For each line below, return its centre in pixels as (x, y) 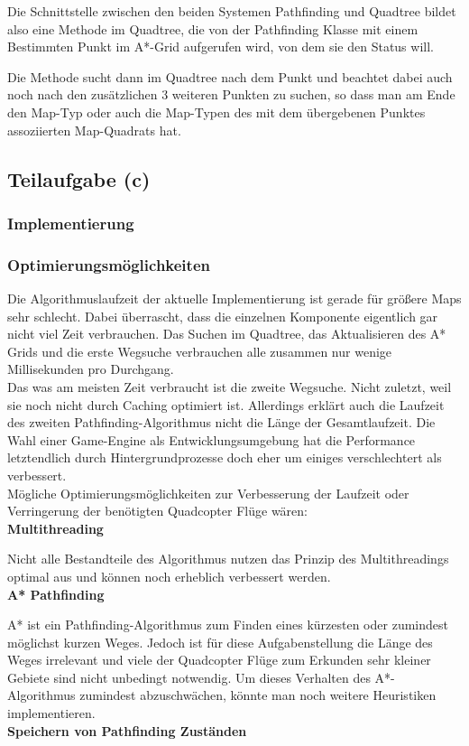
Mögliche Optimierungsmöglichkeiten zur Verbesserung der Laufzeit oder (208, 493)
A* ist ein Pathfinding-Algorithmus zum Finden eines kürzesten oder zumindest (228, 625)
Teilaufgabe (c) (79, 178)
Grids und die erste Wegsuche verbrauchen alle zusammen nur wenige (200, 351)
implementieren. (51, 713)
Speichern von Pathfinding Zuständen (127, 730)
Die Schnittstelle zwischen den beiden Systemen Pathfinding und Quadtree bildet (232, 11)
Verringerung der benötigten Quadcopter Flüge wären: (157, 511)
